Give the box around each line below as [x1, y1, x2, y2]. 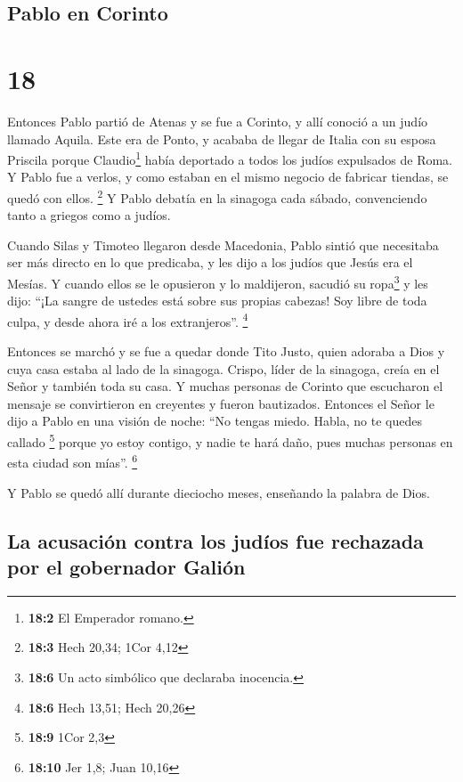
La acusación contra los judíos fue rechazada [7, 526, 424, 554]
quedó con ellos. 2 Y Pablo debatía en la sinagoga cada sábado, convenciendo [7, 185, 427, 207]
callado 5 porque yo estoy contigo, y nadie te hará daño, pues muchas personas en [7, 430, 453, 451]
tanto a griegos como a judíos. [7, 206, 171, 224]
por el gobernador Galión [7, 552, 246, 580]
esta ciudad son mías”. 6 [7, 451, 138, 471]
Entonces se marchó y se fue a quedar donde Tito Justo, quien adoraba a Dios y [7, 342, 445, 361]
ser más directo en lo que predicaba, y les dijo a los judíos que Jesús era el [7, 253, 413, 272]
